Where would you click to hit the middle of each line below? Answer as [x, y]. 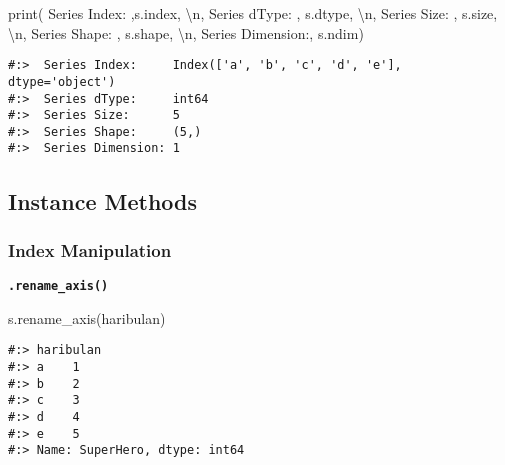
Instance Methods [102, 200]
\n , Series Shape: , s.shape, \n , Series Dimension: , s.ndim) [186, 32]
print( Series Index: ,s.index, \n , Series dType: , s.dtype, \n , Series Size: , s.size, [253, 13]
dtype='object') [62, 81]
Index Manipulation [90, 249]
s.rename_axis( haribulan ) [87, 317]
